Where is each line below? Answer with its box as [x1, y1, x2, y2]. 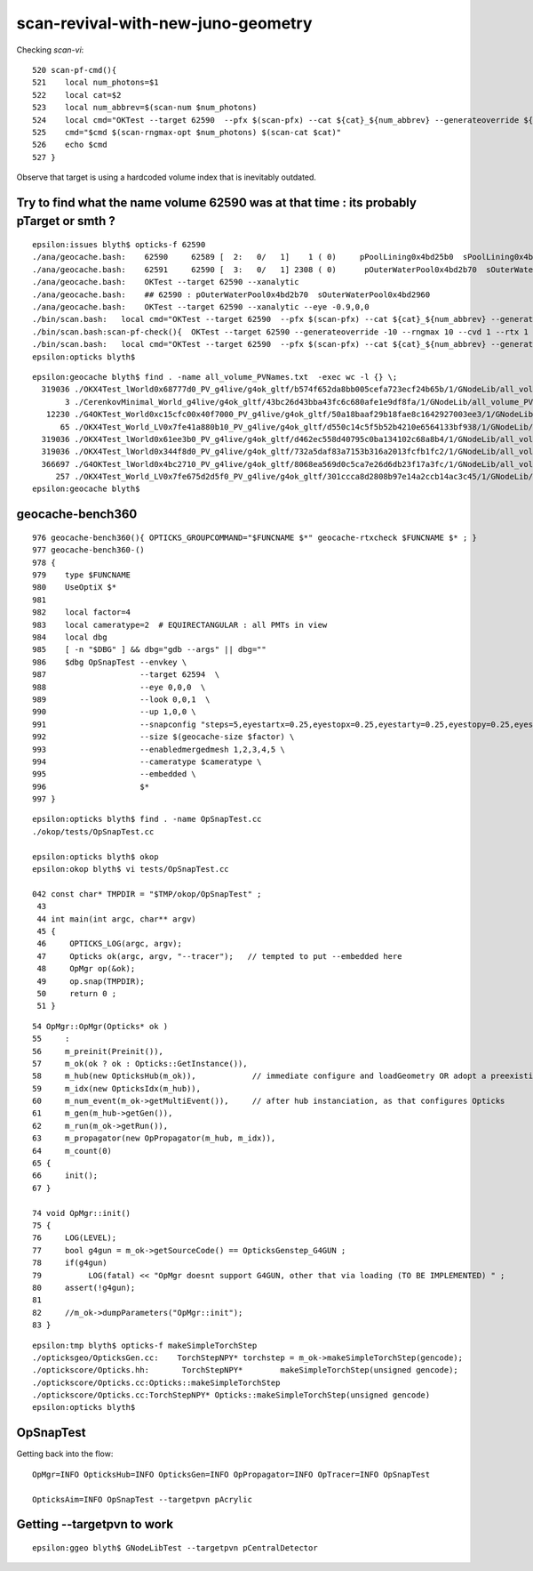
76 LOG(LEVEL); [32, 1233, 117, 1243]
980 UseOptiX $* [32, 583, 117, 592]
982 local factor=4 [32, 608, 131, 617]
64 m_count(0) [32, 1146, 113, 1156]
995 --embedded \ [32, 769, 197, 779]
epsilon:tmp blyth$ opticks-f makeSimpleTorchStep [32, 1340, 258, 1350]
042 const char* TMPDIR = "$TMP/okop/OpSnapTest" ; [32, 889, 262, 898]
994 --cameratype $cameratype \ [32, 756, 262, 767]
